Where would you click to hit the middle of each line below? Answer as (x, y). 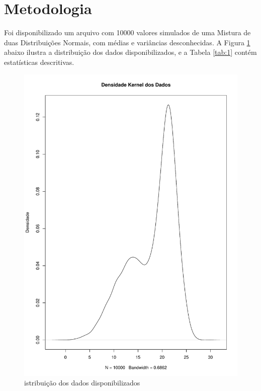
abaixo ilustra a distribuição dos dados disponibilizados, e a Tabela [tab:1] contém (130, 52)
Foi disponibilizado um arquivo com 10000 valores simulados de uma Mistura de (127, 32)
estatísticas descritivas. (39, 62)
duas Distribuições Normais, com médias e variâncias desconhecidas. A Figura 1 (127, 42)
